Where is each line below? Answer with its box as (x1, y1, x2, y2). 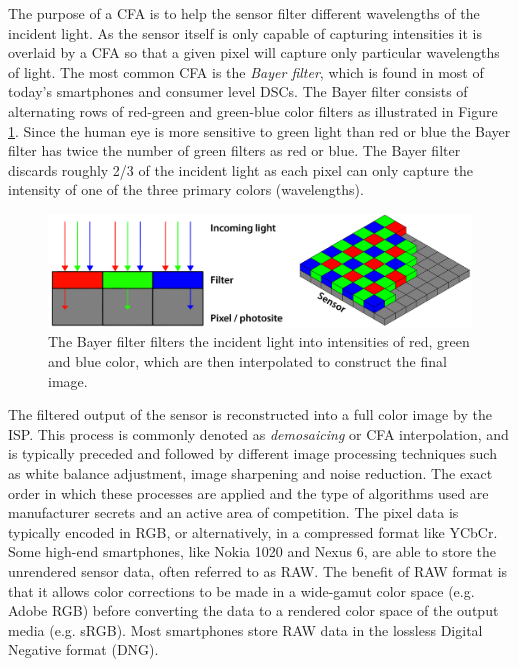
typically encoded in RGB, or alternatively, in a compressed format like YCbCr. (8, 521, 498, 542)
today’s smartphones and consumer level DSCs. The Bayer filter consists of (8, 81, 468, 102)
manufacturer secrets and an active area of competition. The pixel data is (8, 502, 459, 523)
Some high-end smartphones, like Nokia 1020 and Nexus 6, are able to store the (8, 541, 497, 562)
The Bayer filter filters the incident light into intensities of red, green (48, 331, 470, 352)
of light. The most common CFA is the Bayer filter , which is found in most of (8, 61, 484, 82)
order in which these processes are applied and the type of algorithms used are (8, 482, 489, 503)
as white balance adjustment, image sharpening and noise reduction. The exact (8, 462, 493, 483)
